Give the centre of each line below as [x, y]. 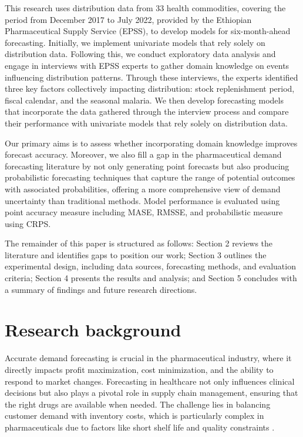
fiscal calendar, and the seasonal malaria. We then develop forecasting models [144, 100]
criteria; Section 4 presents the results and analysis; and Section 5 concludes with [151, 278]
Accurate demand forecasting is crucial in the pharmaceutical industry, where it [148, 358]
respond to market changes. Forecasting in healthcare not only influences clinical [150, 381]
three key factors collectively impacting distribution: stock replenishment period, [150, 89]
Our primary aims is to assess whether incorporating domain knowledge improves [151, 143]
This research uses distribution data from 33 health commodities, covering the [145, 8]
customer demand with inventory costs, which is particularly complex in [134, 416]
